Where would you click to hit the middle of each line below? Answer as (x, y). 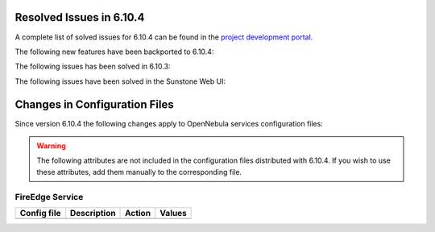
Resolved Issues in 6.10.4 (80, 17)
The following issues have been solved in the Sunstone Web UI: (120, 81)
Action (138, 213)
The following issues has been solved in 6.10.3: (93, 66)
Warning (51, 146)
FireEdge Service (49, 197)
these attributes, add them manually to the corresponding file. (139, 172)
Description (93, 213)
